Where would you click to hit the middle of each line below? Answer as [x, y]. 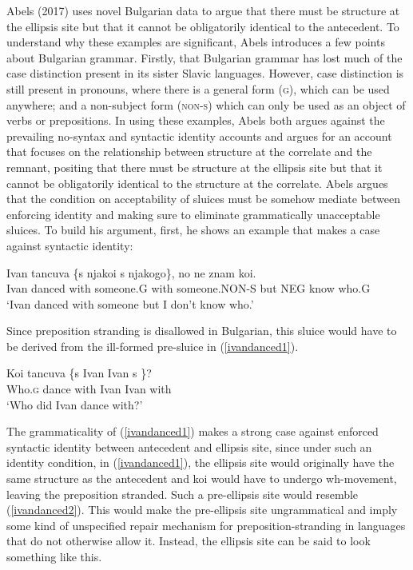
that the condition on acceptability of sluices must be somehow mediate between [203, 199]
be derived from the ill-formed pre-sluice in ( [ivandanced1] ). [153, 346]
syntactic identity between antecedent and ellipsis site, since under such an [189, 446]
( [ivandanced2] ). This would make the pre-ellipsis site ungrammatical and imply [202, 510]
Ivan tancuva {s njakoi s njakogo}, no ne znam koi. [131, 272]
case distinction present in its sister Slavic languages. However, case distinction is [205, 73]
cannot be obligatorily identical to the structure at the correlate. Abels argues [197, 183]
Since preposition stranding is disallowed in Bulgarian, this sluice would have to [202, 331]
